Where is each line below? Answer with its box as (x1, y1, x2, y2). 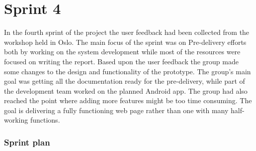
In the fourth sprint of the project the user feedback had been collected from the (4, 27, 250, 37)
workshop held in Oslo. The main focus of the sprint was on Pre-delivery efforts (4, 36, 247, 47)
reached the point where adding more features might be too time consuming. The (4, 95, 252, 106)
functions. (30, 115, 60, 125)
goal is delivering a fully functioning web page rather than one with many (4, 105, 229, 115)
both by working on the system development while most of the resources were (4, 46, 241, 57)
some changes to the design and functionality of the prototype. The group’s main (4, 66, 251, 76)
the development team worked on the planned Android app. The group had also (4, 85, 248, 96)
